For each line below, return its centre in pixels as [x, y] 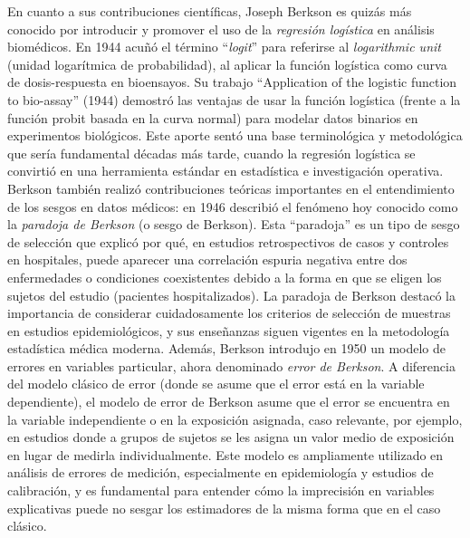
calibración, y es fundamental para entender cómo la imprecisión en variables [221, 490]
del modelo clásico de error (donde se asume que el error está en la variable [216, 384]
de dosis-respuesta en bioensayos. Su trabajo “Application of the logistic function [232, 82]
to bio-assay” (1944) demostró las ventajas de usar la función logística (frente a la [234, 99]
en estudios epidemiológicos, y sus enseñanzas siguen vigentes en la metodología [229, 330]
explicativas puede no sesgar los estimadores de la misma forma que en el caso [224, 508]
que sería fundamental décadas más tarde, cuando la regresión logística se [211, 153]
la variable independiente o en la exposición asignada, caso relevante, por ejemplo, [235, 419]
